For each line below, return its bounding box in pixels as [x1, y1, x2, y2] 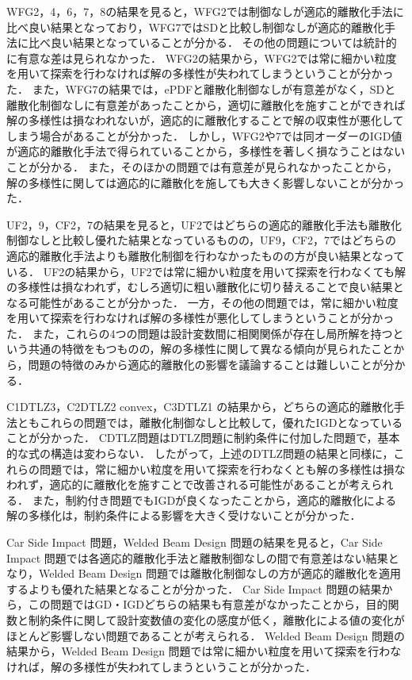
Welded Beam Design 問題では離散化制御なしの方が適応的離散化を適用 [39, 565, 402, 582]
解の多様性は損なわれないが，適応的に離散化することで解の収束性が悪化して [6, 112, 404, 129]
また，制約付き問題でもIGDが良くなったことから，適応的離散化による [32, 491, 397, 508]
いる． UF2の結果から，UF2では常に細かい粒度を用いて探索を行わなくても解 [6, 263, 406, 279]
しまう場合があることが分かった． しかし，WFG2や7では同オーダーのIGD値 [6, 127, 402, 144]
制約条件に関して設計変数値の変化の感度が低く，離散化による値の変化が [28, 611, 405, 628]
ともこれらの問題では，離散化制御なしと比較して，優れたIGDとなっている [17, 413, 403, 430]
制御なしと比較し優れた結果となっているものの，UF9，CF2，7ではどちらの [6, 232, 396, 248]
